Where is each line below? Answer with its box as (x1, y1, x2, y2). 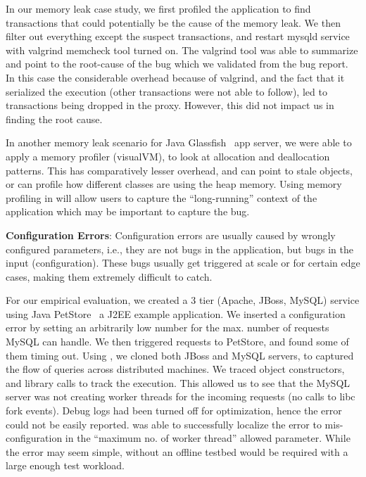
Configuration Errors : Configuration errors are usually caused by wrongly (6, 227, 336, 242)
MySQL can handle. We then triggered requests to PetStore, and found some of (6, 334, 349, 349)
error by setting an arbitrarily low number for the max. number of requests (6, 320, 329, 335)
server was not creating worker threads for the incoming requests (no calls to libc (6, 389, 355, 404)
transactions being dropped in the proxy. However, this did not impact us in (6, 98, 334, 113)
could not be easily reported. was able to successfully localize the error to (6, 416, 322, 431)
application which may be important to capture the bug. (6, 204, 250, 219)
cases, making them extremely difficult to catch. (6, 269, 213, 284)
